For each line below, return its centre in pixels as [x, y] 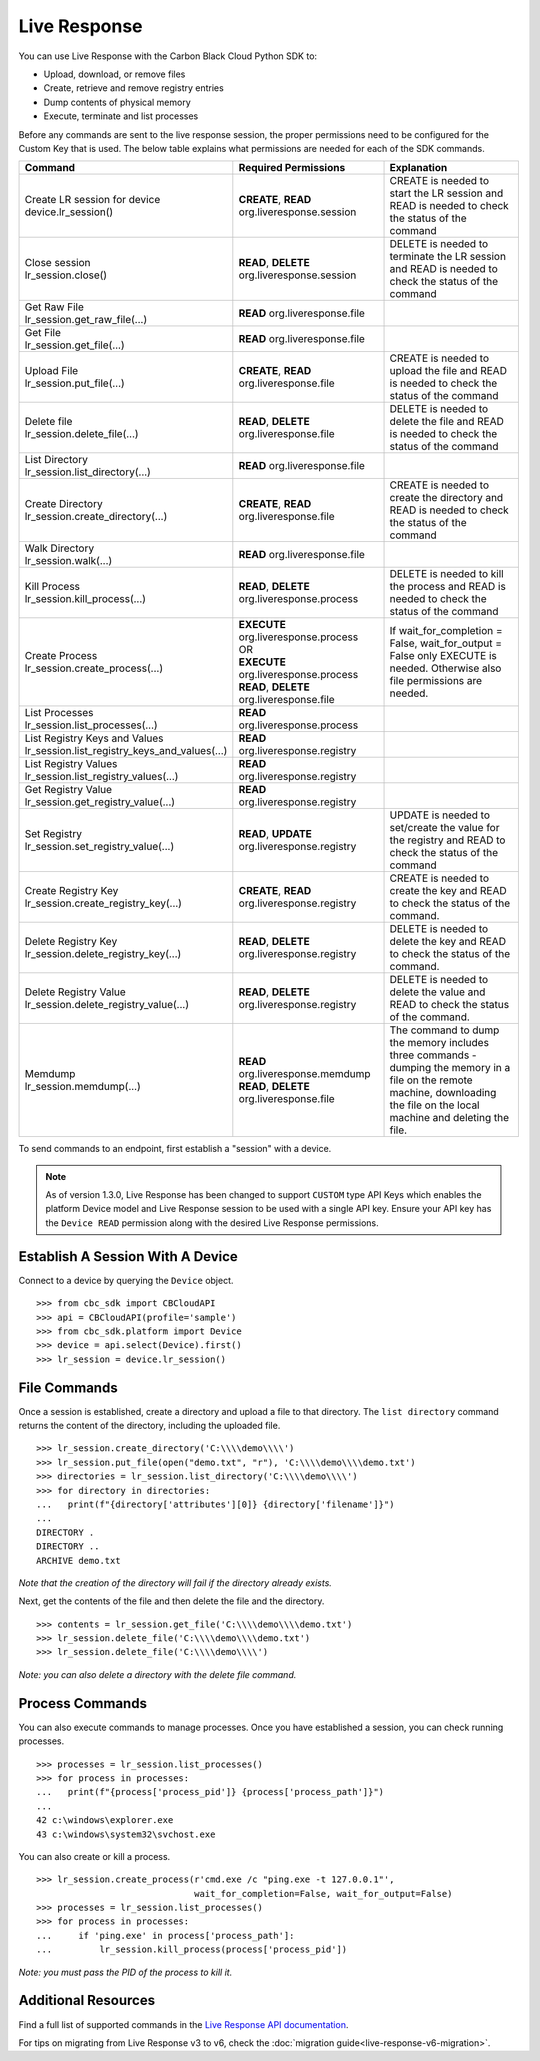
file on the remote [431, 1080]
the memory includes [439, 1043]
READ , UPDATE [275, 834]
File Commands [68, 1387]
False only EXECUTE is [443, 656]
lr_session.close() [66, 275]
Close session [57, 263]
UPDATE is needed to [439, 815]
